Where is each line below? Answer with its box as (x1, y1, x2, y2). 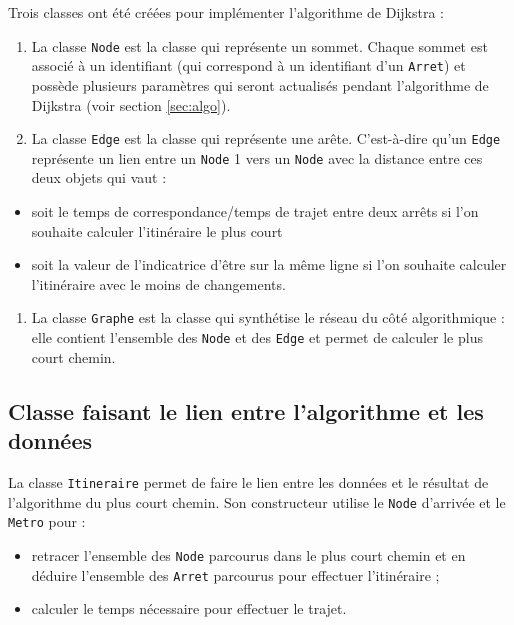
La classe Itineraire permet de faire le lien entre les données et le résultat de (8, 471, 489, 492)
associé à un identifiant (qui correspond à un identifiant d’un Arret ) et (31, 55, 466, 76)
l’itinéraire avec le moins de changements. (31, 273, 286, 294)
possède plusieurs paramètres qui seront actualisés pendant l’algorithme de (31, 74, 489, 95)
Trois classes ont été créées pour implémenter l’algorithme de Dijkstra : (8, 2, 445, 22)
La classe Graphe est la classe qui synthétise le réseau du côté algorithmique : (31, 307, 505, 328)
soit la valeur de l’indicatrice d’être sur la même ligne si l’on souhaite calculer (31, 254, 507, 275)
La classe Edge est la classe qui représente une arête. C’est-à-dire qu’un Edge (31, 128, 501, 149)
